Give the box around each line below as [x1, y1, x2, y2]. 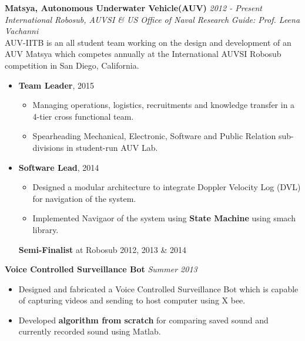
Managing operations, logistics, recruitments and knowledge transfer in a [32, 99, 295, 111]
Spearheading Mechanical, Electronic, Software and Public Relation [32, 130, 276, 142]
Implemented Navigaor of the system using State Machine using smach [32, 212, 296, 224]
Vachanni [5, 25, 39, 37]
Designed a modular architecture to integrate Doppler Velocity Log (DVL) [32, 181, 301, 193]
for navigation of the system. [32, 192, 136, 204]
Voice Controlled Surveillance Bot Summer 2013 [5, 263, 197, 275]
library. [32, 223, 59, 235]
